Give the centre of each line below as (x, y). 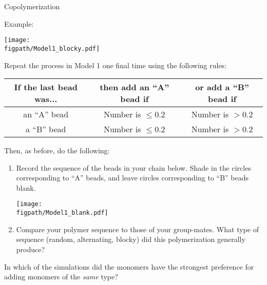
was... (46, 99)
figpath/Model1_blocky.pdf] (52, 48)
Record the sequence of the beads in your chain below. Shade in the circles (133, 167)
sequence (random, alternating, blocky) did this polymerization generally (131, 239)
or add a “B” (222, 87)
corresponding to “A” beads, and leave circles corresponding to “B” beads (132, 178)
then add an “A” (135, 87)
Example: (19, 23)
